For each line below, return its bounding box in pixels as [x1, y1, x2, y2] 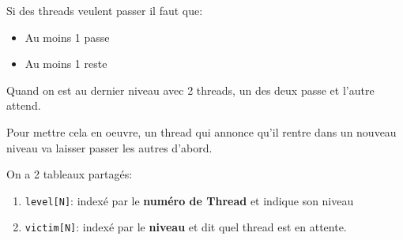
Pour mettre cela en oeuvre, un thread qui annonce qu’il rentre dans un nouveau [6, 123, 397, 140]
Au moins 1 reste [24, 55, 107, 72]
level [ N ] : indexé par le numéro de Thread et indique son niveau [24, 192, 354, 208]
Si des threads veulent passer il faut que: [6, 2, 203, 18]
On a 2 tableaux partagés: [6, 166, 133, 182]
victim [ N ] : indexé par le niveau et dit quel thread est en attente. [24, 219, 347, 235]
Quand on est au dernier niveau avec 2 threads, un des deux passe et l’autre [6, 81, 375, 98]
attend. [6, 97, 41, 114]
